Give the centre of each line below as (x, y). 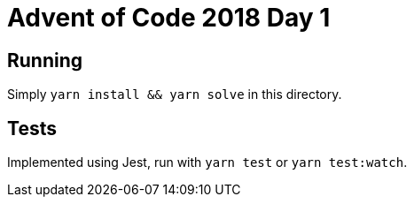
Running (45, 60)
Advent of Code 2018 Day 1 (169, 18)
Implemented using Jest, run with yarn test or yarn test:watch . (207, 162)
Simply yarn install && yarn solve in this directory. (175, 94)
